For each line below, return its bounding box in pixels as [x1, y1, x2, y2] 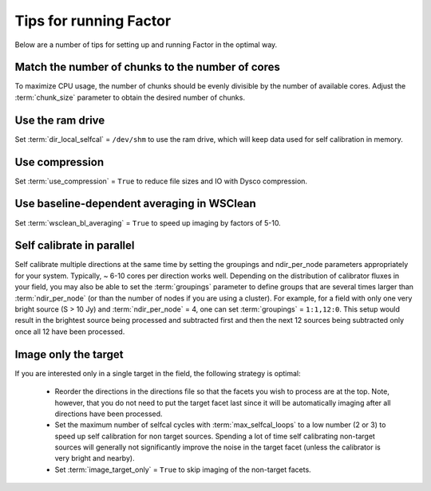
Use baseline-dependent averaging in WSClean [14, 197, 257, 210]
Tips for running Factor [14, 12, 172, 29]
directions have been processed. [54, 409, 163, 418]
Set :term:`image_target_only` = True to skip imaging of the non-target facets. [54, 465, 311, 474]
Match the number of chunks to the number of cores [14, 61, 281, 74]
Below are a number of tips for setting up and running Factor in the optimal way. [14, 40, 278, 49]
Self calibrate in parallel [14, 239, 135, 253]
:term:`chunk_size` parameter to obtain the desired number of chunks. [14, 92, 245, 102]
